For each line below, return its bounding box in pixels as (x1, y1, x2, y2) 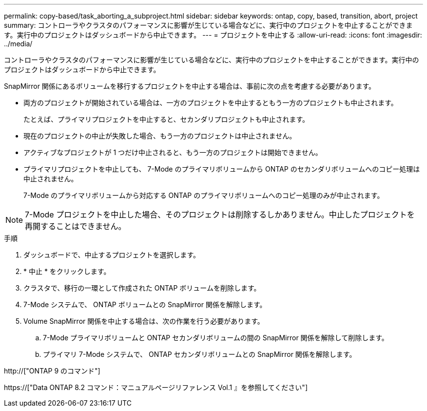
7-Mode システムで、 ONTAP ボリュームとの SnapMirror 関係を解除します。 (23, 300, 267, 309)
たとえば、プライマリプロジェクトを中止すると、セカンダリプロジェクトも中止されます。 (23, 115, 310, 123)
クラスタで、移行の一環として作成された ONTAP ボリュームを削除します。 (23, 284, 261, 292)
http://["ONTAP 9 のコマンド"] (4, 367, 100, 375)
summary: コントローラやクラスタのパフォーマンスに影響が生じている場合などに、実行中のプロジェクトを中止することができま (4, 21, 413, 29)
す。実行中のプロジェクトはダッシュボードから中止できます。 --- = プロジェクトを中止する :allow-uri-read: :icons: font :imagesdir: (4, 31, 422, 39)
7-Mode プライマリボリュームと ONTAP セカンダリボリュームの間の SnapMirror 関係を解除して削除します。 (43, 333, 388, 342)
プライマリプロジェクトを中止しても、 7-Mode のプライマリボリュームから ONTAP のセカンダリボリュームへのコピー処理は (23, 165, 420, 173)
